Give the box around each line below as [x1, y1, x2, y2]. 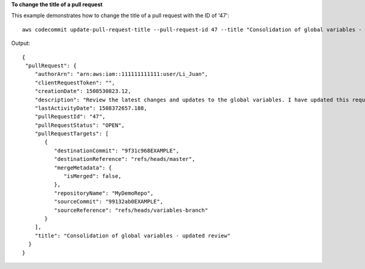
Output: [11, 39, 30, 47]
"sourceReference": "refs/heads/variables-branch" [54, 206, 208, 214]
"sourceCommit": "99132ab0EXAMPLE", [54, 198, 164, 205]
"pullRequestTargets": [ [34, 131, 109, 137]
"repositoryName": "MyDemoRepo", [54, 189, 154, 197]
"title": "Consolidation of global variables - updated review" [34, 232, 231, 239]
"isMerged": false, [63, 173, 122, 180]
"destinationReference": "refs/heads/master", [54, 155, 196, 163]
